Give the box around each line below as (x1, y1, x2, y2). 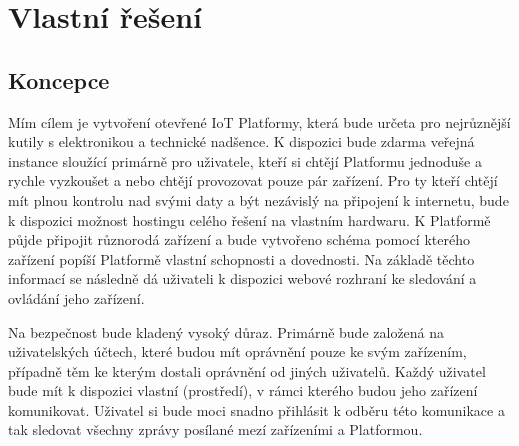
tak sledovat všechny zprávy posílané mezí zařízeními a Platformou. (8, 419, 423, 440)
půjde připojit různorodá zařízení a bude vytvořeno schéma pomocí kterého (8, 229, 470, 250)
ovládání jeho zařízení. (8, 287, 145, 308)
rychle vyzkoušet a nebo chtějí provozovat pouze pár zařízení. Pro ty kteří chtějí (8, 170, 498, 191)
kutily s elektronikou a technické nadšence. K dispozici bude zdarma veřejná (8, 131, 475, 152)
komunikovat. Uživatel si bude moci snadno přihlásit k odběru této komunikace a (8, 399, 505, 420)
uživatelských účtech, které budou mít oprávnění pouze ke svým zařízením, (8, 341, 467, 362)
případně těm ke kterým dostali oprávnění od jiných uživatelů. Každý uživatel (8, 360, 486, 381)
